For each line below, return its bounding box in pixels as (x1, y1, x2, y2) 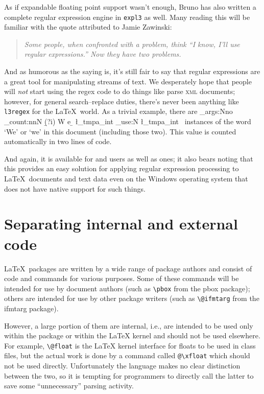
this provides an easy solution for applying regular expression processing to (4, 163, 239, 174)
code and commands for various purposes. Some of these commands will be (4, 273, 239, 284)
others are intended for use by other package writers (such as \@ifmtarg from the (4, 293, 259, 304)
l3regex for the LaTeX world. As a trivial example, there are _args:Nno (4, 106, 233, 117)
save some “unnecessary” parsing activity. (4, 380, 134, 391)
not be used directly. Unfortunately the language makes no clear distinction (4, 360, 241, 371)
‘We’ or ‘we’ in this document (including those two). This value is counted (4, 126, 236, 136)
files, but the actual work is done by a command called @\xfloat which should (4, 350, 250, 361)
